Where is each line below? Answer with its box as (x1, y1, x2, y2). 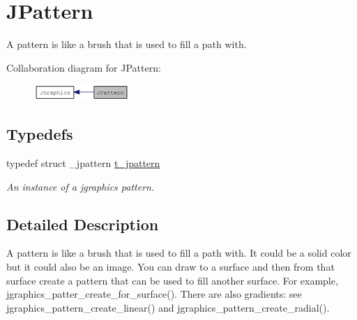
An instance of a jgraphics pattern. (6, 179, 155, 193)
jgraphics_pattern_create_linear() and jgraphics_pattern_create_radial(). (6, 300, 330, 314)
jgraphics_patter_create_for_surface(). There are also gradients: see (6, 287, 302, 301)
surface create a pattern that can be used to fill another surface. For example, (6, 273, 338, 287)
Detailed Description (6, 213, 159, 234)
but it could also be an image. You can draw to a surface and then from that (6, 259, 335, 274)
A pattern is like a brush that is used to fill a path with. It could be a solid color (6, 246, 351, 260)
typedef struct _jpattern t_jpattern (6, 156, 160, 170)
